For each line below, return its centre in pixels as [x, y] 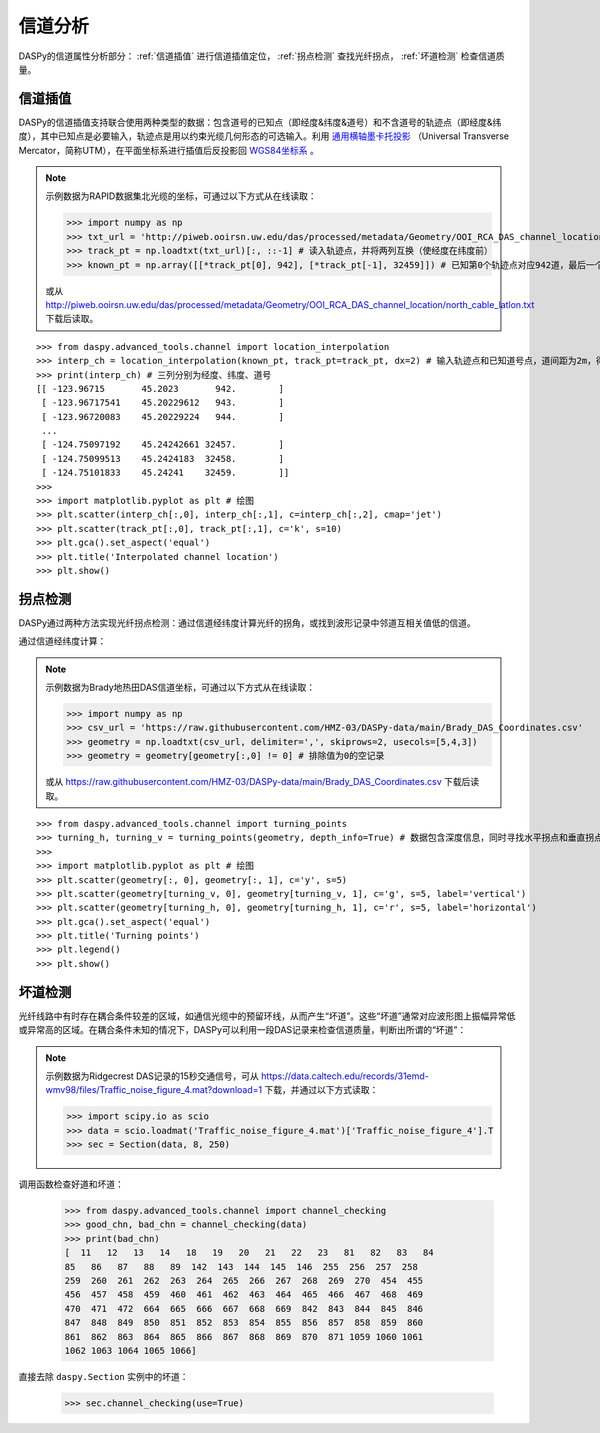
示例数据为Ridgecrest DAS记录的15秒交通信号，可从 [152, 1076]
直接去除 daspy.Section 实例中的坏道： [103, 1376]
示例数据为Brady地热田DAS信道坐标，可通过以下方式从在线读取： [180, 687]
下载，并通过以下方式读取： [321, 1090]
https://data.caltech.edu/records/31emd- [345, 1076]
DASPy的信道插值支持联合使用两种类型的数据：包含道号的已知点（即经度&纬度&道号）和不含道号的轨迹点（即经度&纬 [260, 122]
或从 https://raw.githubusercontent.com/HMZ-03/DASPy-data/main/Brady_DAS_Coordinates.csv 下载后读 [262, 782]
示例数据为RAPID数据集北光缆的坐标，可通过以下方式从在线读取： [181, 196]
